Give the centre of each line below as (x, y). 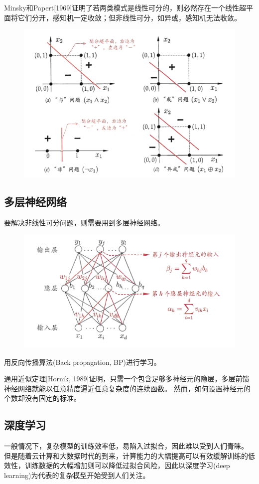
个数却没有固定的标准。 (42, 398)
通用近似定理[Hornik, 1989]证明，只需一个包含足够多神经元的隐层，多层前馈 (127, 379)
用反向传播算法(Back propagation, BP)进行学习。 (82, 362)
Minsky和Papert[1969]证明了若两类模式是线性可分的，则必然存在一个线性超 (125, 7)
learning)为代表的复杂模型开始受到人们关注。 (77, 475)
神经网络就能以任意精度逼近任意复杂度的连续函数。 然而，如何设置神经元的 (127, 388)
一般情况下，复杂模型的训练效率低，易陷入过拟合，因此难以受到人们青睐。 (126, 446)
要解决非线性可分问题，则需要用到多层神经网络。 (84, 223)
